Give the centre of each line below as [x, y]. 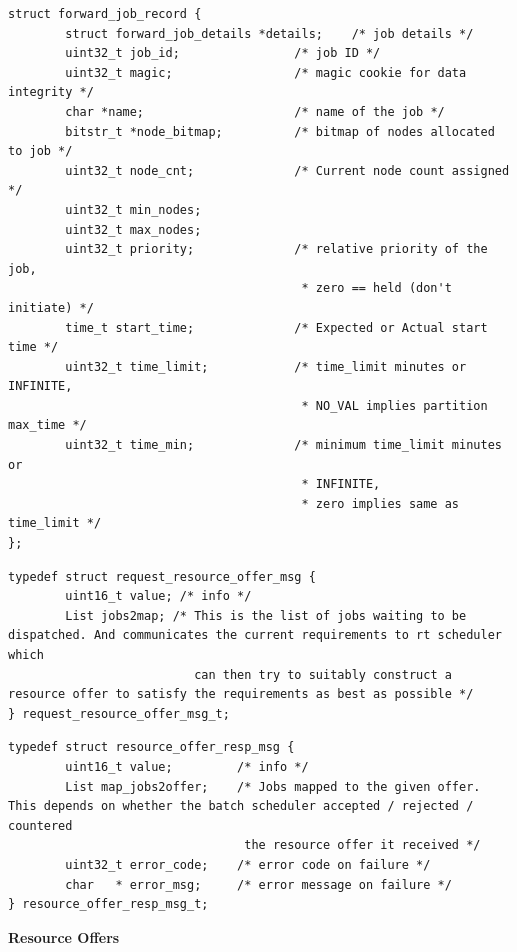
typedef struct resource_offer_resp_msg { [151, 747]
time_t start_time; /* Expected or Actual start [276, 327]
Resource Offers [64, 936]
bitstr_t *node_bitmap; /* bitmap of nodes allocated [280, 131]
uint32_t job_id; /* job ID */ [223, 53]
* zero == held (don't [376, 288]
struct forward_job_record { [105, 14]
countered [40, 825]
